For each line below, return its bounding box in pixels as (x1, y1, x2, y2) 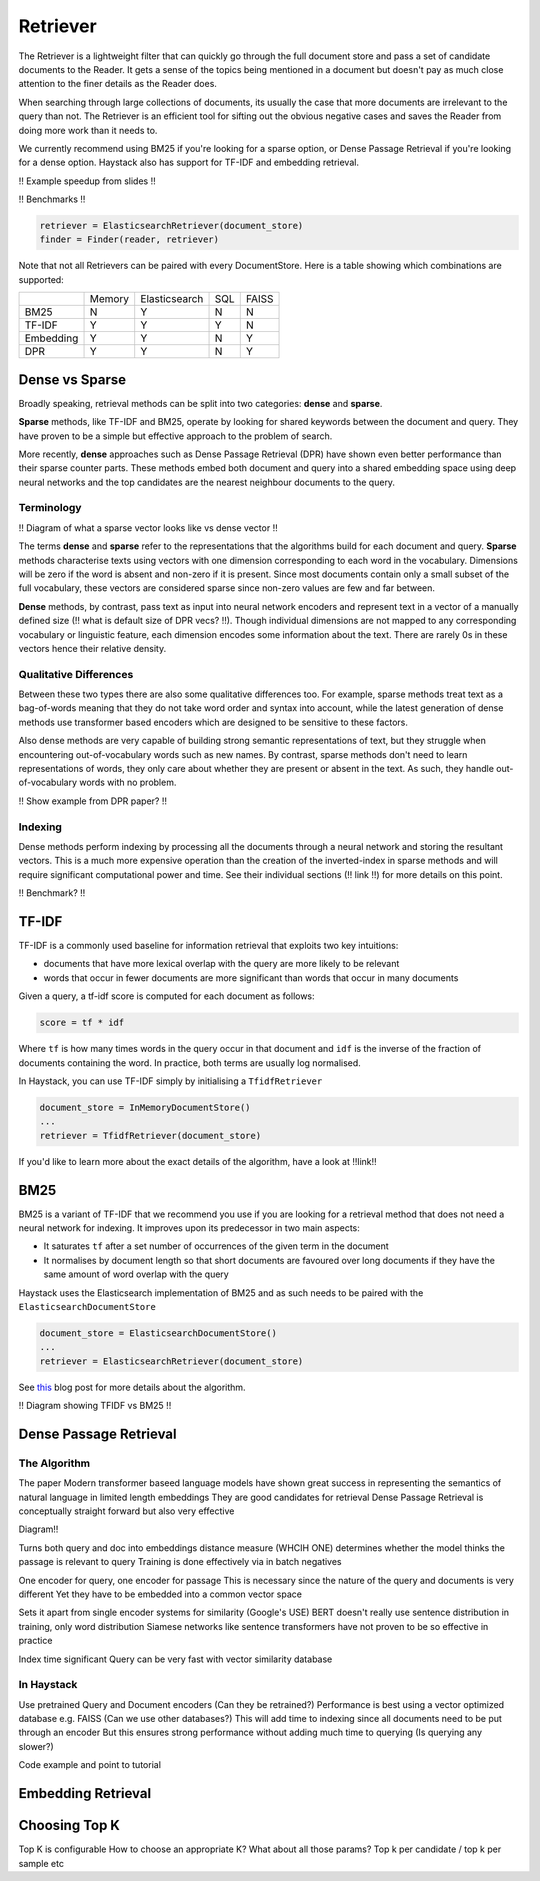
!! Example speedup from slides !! (18, 175, 156, 187)
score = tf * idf (39, 1017, 125, 1029)
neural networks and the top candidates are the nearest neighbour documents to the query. (18, 476, 395, 488)
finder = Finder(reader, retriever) (39, 234, 220, 245)
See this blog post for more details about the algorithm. (18, 1381, 246, 1393)
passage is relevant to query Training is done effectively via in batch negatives (18, 1556, 342, 1568)
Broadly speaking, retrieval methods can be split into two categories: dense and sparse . (18, 397, 383, 409)
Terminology (18, 501, 82, 515)
